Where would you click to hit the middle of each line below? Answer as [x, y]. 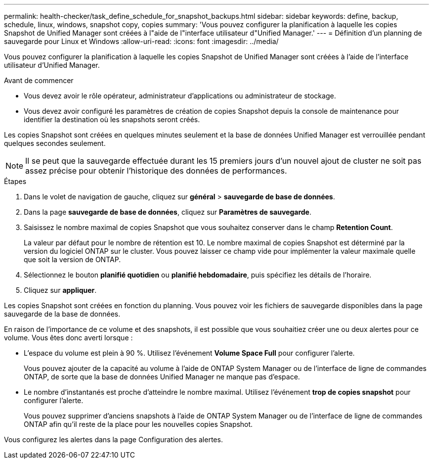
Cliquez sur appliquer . [60, 290]
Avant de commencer [39, 80]
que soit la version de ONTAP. [72, 259]
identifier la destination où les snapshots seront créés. [112, 119]
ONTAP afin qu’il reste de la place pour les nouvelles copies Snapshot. [138, 424]
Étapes [15, 181]
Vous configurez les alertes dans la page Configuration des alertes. [113, 440]
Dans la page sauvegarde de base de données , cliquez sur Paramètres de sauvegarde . [168, 212]
